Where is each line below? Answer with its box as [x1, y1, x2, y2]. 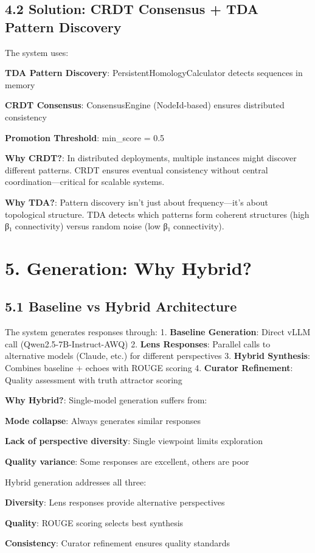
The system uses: [5, 46, 69, 58]
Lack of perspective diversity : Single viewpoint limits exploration [5, 434, 263, 447]
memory [5, 78, 35, 91]
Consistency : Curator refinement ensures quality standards [5, 537, 230, 549]
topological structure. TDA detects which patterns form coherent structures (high [5, 207, 310, 220]
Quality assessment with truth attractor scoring [5, 373, 182, 386]
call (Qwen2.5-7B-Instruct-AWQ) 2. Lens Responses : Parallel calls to [5, 337, 271, 350]
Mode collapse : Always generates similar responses [5, 414, 201, 426]
